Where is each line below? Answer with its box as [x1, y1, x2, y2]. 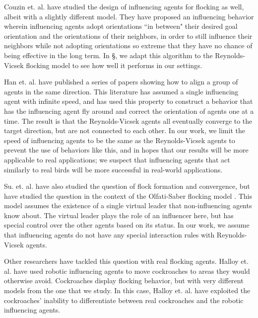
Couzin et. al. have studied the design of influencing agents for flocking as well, [4, 1, 244, 11]
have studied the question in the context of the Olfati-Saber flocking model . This [4, 190, 253, 201]
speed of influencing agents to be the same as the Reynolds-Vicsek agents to [4, 135, 235, 145]
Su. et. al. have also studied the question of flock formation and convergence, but [4, 181, 250, 191]
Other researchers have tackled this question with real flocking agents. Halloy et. [4, 256, 249, 266]
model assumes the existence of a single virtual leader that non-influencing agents [4, 200, 252, 211]
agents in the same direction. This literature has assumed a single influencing [4, 86, 239, 96]
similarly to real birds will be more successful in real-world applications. [4, 164, 223, 174]
